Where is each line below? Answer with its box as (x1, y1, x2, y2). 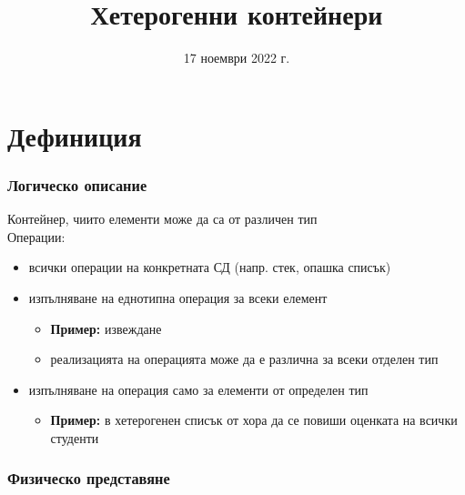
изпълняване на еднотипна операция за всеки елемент (28, 288, 328, 307)
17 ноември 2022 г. (183, 48, 290, 67)
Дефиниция (7, 116, 142, 154)
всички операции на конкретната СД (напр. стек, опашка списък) (28, 258, 391, 277)
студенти (50, 428, 99, 447)
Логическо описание (7, 173, 147, 196)
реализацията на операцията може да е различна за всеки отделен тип (50, 349, 439, 369)
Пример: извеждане (50, 318, 162, 338)
